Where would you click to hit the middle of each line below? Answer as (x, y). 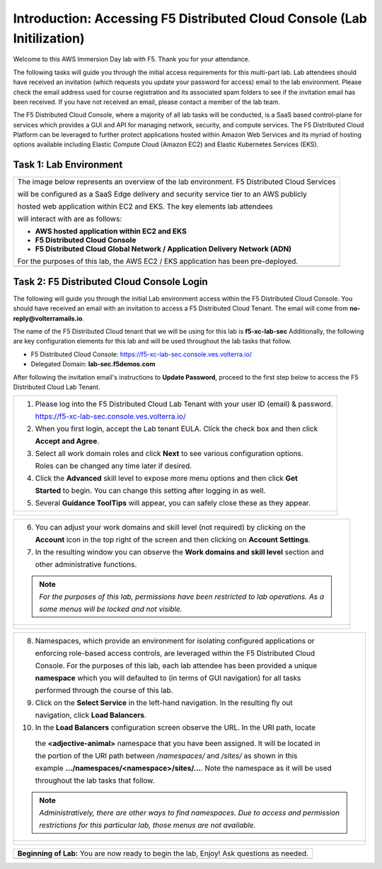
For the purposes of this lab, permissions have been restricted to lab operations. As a (182, 597)
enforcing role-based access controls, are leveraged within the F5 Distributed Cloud (175, 653)
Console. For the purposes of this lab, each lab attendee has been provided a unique (176, 666)
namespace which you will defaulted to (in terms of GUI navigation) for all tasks (168, 678)
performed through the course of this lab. (104, 691)
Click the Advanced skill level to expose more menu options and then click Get (167, 479)
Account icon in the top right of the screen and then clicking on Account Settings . (173, 540)
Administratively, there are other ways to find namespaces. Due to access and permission (190, 813)
